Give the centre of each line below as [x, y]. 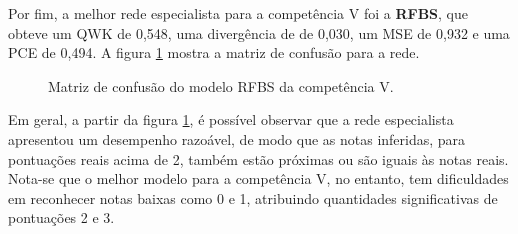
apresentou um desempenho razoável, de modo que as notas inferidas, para [237, 138]
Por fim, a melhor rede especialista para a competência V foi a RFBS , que [238, 13]
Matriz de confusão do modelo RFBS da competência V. [221, 85]
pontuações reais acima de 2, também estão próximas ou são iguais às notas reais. [258, 158]
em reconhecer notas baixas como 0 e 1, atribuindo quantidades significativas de [253, 197]
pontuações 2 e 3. [61, 217]
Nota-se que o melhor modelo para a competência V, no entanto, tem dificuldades [258, 178]
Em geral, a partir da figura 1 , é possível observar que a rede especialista [231, 119]
